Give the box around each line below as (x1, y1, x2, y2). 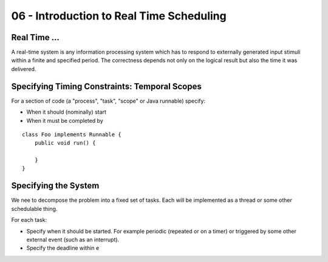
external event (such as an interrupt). (26, 236, 120, 243)
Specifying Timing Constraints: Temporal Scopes (11, 81, 202, 91)
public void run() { (34, 140, 96, 147)
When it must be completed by (26, 117, 103, 124)
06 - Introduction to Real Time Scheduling (11, 9, 227, 22)
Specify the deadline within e (26, 244, 100, 252)
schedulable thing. (11, 205, 58, 212)
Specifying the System (11, 181, 100, 191)
